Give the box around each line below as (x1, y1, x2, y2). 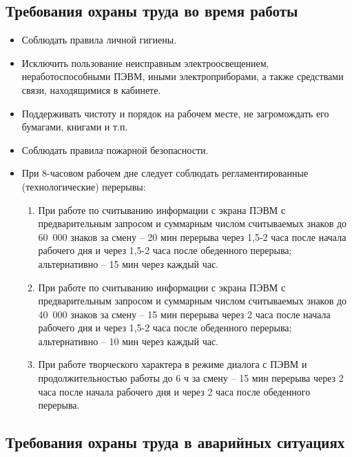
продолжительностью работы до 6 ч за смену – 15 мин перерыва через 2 (38, 371, 344, 385)
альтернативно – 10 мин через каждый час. (38, 333, 219, 348)
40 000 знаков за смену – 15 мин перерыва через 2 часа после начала (38, 307, 331, 321)
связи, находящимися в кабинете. (21, 82, 161, 97)
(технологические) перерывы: (21, 179, 146, 193)
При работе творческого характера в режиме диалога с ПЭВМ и (38, 357, 307, 371)
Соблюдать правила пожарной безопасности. (21, 142, 209, 157)
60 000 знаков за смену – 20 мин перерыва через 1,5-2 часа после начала (38, 229, 346, 244)
